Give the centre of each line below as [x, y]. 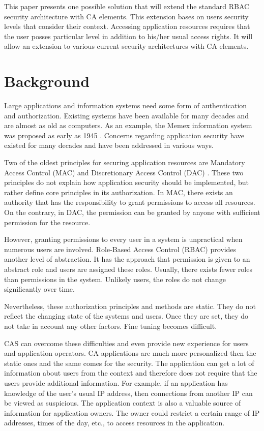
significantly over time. [39, 289]
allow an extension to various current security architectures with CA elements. [126, 46]
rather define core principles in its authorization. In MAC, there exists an [119, 192]
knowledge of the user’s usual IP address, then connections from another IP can [128, 393]
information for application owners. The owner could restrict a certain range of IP [132, 412]
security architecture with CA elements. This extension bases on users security [126, 16]
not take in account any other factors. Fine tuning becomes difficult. [111, 326]
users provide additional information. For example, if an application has [116, 382]
